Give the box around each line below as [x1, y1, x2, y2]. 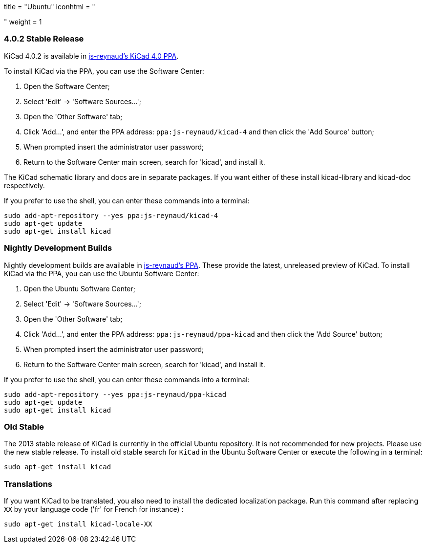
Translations [4, 479, 53, 489]
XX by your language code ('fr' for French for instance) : [4, 505, 184, 513]
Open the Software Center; [23, 82, 110, 90]
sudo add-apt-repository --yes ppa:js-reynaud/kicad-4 [4, 211, 218, 219]
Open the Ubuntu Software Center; [23, 284, 136, 293]
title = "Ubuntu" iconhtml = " [4, 2, 95, 11]
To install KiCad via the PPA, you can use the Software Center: [4, 66, 204, 75]
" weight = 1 [4, 18, 42, 26]
